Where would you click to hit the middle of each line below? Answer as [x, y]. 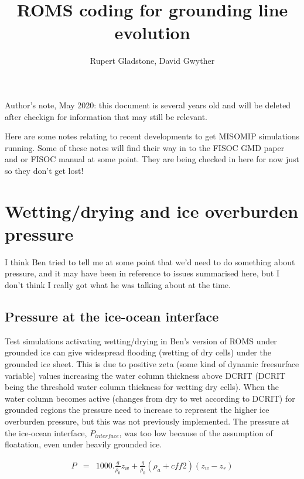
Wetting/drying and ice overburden [152, 211]
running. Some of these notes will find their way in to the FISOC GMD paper [145, 147]
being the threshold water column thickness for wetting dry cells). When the [142, 387]
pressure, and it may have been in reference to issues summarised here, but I [142, 273]
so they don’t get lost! [44, 170]
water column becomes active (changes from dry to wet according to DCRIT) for [150, 398]
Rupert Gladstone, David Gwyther [152, 61]
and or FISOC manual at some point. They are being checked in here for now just [152, 159]
